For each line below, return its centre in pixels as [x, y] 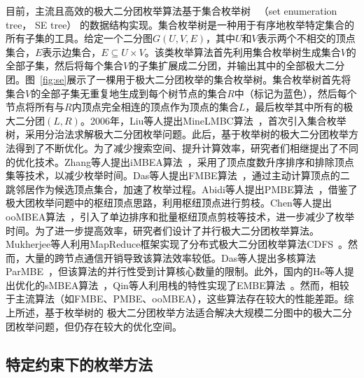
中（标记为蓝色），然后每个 [295, 93]
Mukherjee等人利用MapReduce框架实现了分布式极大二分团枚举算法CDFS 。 [177, 244]
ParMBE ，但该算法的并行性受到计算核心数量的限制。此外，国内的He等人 [175, 271]
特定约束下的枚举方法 [79, 364]
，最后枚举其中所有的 [294, 107]
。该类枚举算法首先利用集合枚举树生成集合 [243, 51]
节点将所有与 [35, 107]
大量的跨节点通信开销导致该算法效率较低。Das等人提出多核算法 [170, 257]
